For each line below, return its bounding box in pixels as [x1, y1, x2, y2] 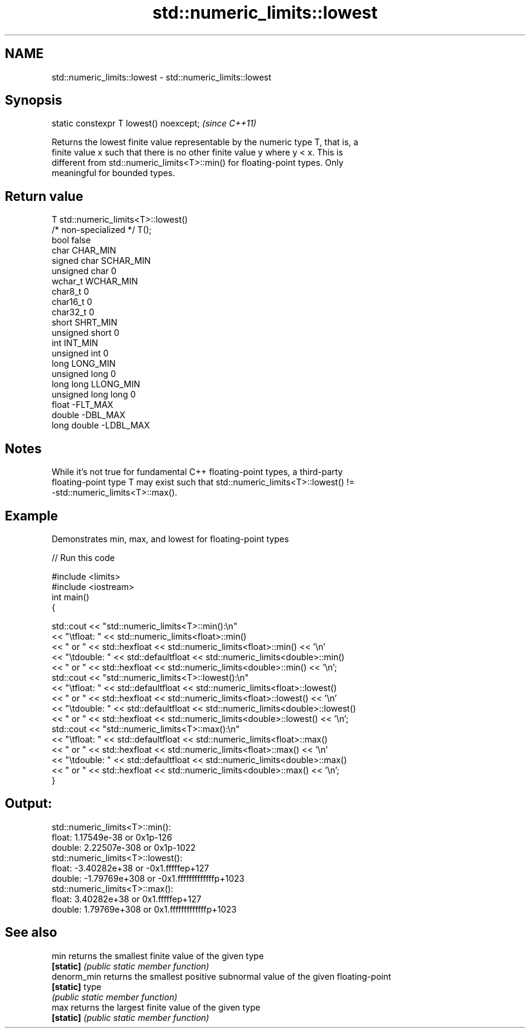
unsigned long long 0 [51, 389, 136, 400]
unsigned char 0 [51, 266, 117, 277]
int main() [51, 591, 90, 602]
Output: [5, 796, 52, 812]
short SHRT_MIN [51, 317, 117, 328]
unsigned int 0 [51, 348, 109, 359]
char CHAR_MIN [51, 245, 116, 256]
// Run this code [51, 552, 115, 563]
